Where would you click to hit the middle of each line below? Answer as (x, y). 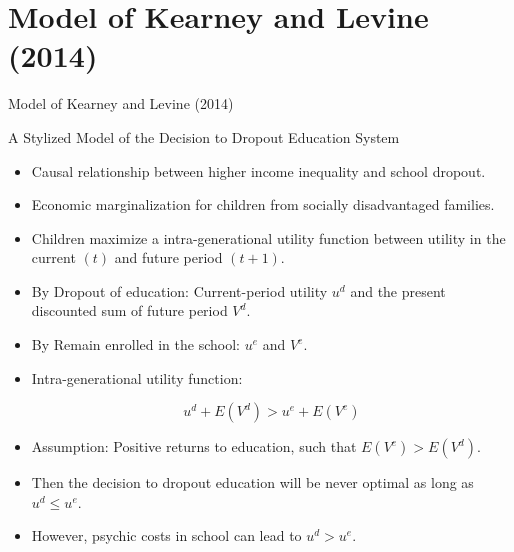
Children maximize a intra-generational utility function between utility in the (268, 237)
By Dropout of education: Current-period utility (179, 290)
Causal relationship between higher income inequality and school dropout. (258, 170)
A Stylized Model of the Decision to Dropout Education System (204, 136)
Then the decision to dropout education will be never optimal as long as (252, 482)
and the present (398, 290)
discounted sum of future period (129, 310)
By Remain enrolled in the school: (135, 344)
